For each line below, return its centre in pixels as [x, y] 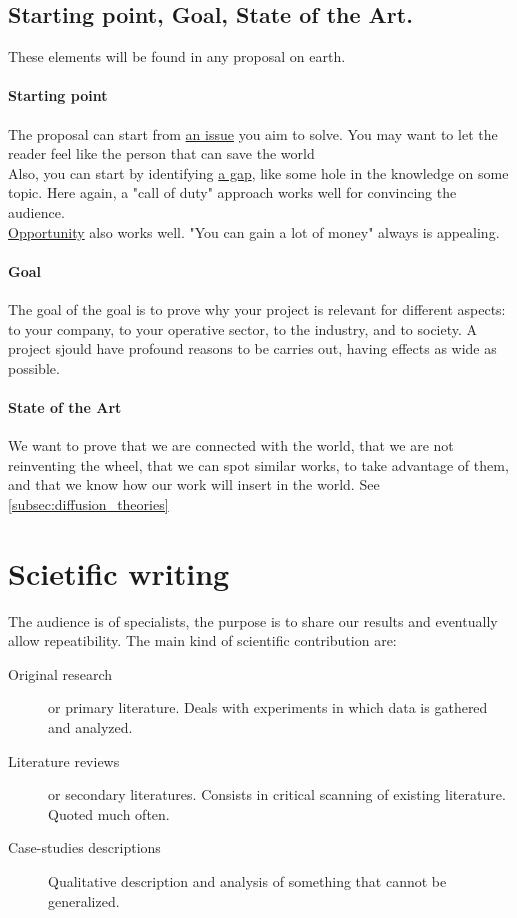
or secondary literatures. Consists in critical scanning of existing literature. [277, 794]
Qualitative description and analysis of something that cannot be [247, 880]
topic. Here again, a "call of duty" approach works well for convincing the [232, 192]
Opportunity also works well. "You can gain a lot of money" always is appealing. [254, 231]
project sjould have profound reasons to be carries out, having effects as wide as [252, 348]
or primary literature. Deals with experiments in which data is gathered [268, 707]
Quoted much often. [109, 813]
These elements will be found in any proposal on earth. [177, 56]
